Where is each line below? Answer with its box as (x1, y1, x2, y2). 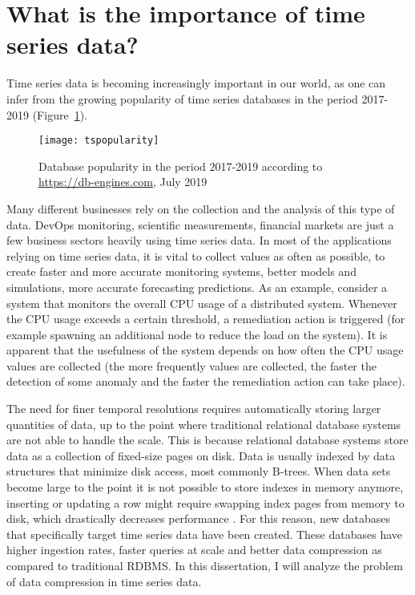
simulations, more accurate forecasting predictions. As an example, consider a (6, 278, 388, 295)
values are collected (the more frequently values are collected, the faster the (6, 357, 377, 374)
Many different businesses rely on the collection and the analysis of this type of (6, 200, 395, 217)
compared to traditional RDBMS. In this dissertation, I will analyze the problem (6, 557, 403, 573)
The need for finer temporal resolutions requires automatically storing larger (6, 400, 381, 417)
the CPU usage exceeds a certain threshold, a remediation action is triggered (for (6, 310, 405, 327)
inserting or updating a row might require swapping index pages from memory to (6, 494, 405, 511)
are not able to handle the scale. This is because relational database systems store (6, 431, 409, 448)
